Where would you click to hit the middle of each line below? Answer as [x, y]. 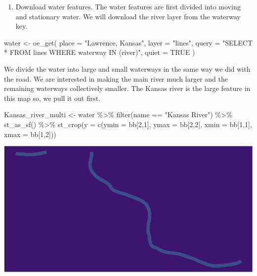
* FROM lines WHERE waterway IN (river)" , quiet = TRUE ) [100, 52]
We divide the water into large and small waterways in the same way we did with [127, 69]
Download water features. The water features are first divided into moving [128, 6]
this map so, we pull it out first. [52, 98]
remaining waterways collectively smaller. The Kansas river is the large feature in [127, 88]
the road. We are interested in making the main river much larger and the [116, 78]
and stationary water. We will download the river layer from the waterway [128, 16]
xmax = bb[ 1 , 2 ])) [30, 134]
